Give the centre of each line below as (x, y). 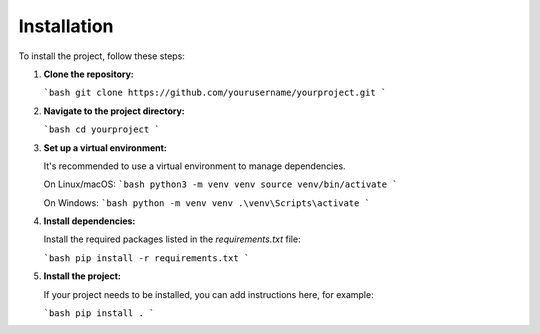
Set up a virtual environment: (105, 147)
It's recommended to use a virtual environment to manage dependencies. (194, 166)
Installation (66, 26)
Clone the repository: (88, 74)
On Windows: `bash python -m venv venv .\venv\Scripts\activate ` (206, 202)
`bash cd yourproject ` (101, 129)
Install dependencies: (89, 221)
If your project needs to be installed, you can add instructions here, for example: (208, 294)
